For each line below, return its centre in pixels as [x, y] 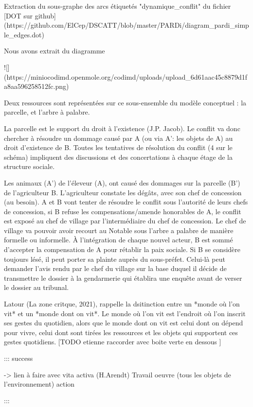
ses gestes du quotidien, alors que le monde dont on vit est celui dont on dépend [124, 323]
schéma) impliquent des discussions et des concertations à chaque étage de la [118, 157]
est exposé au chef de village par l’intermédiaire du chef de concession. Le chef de [125, 221]
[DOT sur [18, 15]
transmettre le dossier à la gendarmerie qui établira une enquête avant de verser [123, 278]
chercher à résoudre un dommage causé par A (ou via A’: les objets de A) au [118, 138]
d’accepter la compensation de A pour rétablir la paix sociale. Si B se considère [122, 249]
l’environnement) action [39, 384]
